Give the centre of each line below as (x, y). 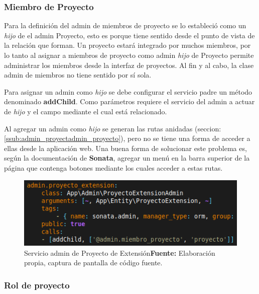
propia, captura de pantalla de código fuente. (93, 263)
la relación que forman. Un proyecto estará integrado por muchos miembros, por (127, 45)
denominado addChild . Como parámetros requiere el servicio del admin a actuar (129, 101)
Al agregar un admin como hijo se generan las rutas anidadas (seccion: (113, 128)
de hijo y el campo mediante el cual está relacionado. (86, 111)
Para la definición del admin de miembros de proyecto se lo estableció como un (125, 25)
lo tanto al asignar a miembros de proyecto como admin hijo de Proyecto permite (129, 55)
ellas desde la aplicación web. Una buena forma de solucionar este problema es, (125, 148)
